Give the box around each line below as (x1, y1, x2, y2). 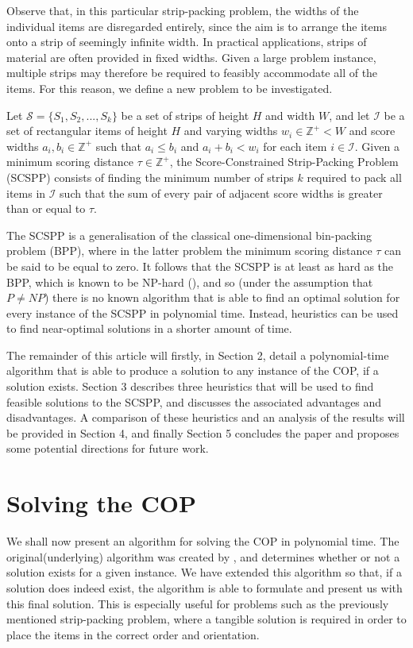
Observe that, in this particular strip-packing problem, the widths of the (6, 2, 359, 18)
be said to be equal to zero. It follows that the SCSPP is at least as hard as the (6, 257, 394, 274)
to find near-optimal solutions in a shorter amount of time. (6, 320, 292, 337)
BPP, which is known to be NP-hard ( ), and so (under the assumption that (6, 273, 373, 290)
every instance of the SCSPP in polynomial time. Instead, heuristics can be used (6, 304, 399, 321)
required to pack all (307, 168, 402, 185)
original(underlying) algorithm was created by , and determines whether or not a (6, 548, 400, 565)
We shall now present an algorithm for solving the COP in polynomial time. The (6, 533, 399, 550)
